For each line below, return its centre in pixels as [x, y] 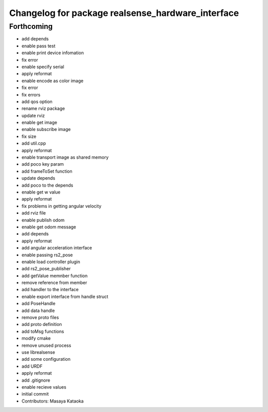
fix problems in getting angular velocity [62, 206]
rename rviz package [43, 108]
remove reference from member [54, 283]
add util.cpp [34, 143]
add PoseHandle [38, 304]
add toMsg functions [43, 331]
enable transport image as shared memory [65, 157]
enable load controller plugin [51, 262]
